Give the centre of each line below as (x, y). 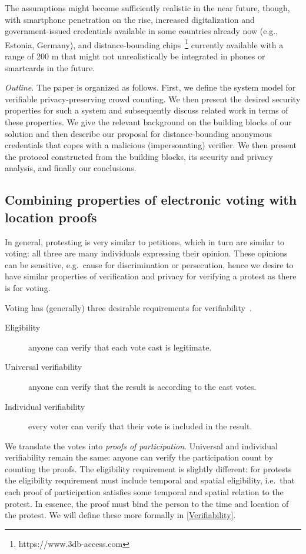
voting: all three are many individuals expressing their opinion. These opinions (146, 253)
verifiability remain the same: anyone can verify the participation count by (139, 457)
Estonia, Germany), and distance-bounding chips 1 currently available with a (144, 44)
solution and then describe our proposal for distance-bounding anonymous (139, 133)
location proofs (51, 217)
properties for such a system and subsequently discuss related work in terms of (147, 110)
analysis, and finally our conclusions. (71, 168)
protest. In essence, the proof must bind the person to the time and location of (147, 503)
